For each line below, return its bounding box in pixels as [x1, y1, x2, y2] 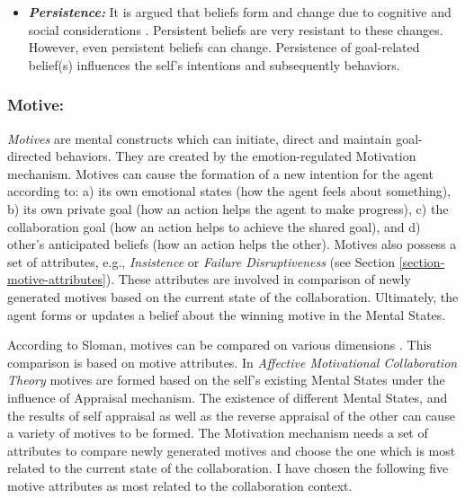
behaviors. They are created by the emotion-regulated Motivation [55, 147, 416, 165]
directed [7, 147, 52, 165]
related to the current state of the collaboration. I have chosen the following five [7, 458, 449, 477]
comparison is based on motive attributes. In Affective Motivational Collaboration [7, 352, 458, 371]
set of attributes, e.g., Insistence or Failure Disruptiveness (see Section [7, 252, 395, 271]
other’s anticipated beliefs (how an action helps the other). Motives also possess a [7, 235, 457, 253]
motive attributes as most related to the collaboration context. [7, 476, 353, 494]
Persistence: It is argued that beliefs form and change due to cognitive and [28, 3, 452, 21]
